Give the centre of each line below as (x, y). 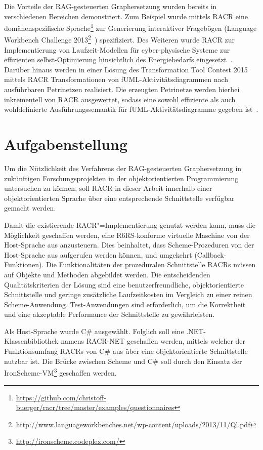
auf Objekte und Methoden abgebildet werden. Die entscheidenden (107, 274)
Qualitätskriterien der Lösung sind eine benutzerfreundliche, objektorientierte (124, 284)
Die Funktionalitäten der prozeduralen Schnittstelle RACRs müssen (151, 264)
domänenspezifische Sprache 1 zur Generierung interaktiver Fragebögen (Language (130, 27)
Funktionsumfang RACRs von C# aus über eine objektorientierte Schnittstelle (126, 351)
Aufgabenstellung (66, 144)
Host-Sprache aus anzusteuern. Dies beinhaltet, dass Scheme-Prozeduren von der (129, 245)
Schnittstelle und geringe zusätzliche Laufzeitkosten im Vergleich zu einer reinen (128, 294)
